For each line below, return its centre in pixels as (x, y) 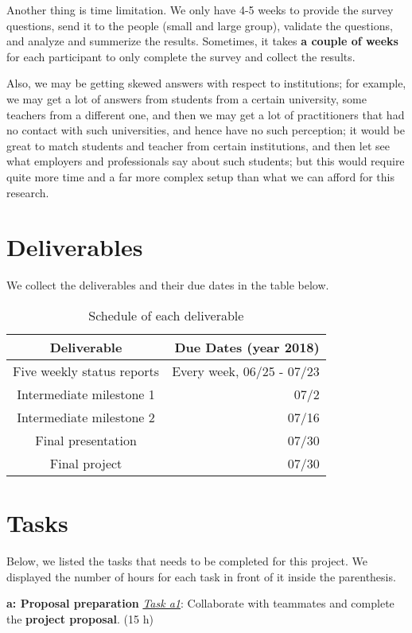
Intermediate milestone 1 (86, 394)
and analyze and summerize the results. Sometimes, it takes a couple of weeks (202, 41)
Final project (86, 463)
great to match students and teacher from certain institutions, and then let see (198, 145)
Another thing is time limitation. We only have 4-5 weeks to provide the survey (200, 10)
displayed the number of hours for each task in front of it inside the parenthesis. (201, 576)
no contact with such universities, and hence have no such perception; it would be (206, 130)
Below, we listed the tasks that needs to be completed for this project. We (187, 560)
